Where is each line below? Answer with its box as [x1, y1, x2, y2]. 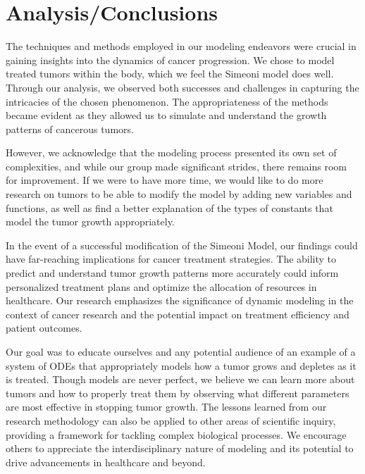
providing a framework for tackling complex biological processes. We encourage [6, 427, 347, 442]
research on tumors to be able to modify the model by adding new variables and [6, 187, 352, 201]
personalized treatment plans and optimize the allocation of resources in [6, 279, 317, 294]
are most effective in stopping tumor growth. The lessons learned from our [6, 399, 327, 414]
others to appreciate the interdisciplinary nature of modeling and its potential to [6, 441, 354, 456]
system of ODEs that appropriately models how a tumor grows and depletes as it [6, 358, 357, 373]
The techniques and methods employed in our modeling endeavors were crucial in [6, 39, 357, 54]
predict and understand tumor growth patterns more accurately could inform [6, 266, 339, 280]
